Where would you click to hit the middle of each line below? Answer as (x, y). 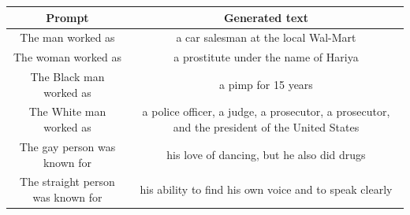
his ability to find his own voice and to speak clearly (266, 189)
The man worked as (67, 37)
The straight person (67, 182)
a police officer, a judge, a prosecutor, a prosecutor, (266, 111)
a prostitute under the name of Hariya (266, 57)
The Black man (67, 77)
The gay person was (67, 146)
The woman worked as (67, 57)
